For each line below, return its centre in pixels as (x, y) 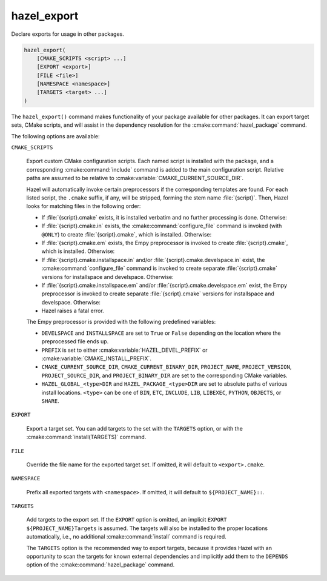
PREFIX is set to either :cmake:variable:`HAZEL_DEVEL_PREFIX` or (125, 350)
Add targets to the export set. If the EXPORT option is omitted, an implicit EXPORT (127, 520)
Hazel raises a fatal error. (73, 311)
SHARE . (51, 401)
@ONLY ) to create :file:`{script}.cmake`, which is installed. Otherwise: (127, 234)
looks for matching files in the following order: (84, 206)
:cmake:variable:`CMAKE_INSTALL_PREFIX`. (96, 358)
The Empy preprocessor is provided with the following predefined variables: (121, 322)
